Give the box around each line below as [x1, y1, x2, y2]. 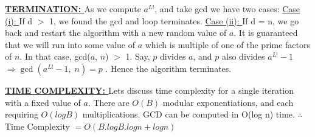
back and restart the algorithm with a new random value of [5, 26, 227, 39]
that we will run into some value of [5, 38, 135, 51]
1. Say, [125, 50, 150, 63]
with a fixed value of [5, 96, 81, 108]
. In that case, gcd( [19, 50, 91, 63]
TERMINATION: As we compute [5, 2, 141, 15]
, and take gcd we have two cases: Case [154, 2, 300, 15]
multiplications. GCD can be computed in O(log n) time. [82, 108, 295, 121]
